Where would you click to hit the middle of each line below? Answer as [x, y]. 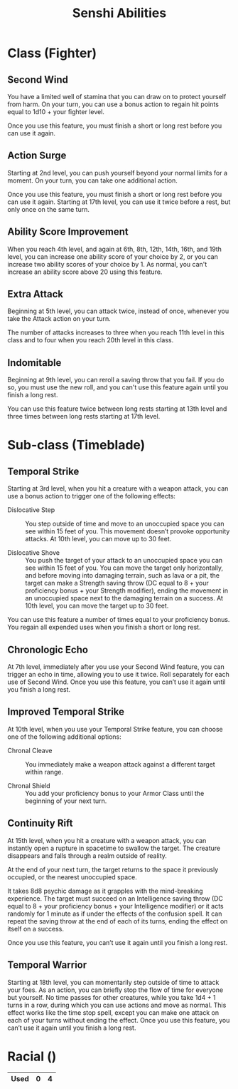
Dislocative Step [31, 510]
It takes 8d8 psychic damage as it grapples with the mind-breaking [106, 891]
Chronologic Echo [48, 649]
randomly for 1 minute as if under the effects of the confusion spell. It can [115, 914]
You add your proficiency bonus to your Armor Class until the [115, 793]
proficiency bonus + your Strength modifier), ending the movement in [127, 590]
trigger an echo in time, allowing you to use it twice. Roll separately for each [118, 675]
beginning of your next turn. [66, 801]
